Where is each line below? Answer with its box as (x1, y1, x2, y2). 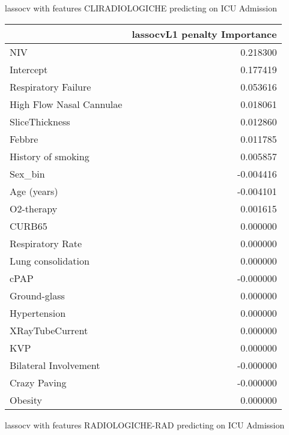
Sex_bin (10, 166, 45, 181)
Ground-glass (10, 288, 65, 302)
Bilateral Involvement (10, 358, 100, 372)
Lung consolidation (10, 253, 90, 268)
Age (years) (10, 184, 58, 198)
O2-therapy (10, 201, 58, 215)
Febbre (10, 131, 38, 146)
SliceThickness (10, 114, 70, 128)
